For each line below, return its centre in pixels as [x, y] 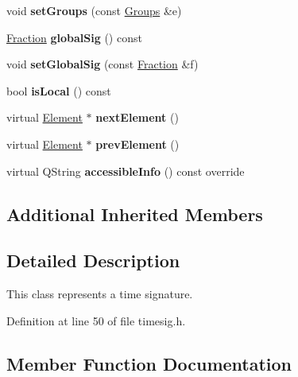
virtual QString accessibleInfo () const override [126, 171]
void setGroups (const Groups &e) [94, 10]
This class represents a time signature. [100, 294]
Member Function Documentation [149, 363]
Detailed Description [93, 260]
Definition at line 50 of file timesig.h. [96, 320]
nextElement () [137, 117]
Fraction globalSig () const [74, 37]
